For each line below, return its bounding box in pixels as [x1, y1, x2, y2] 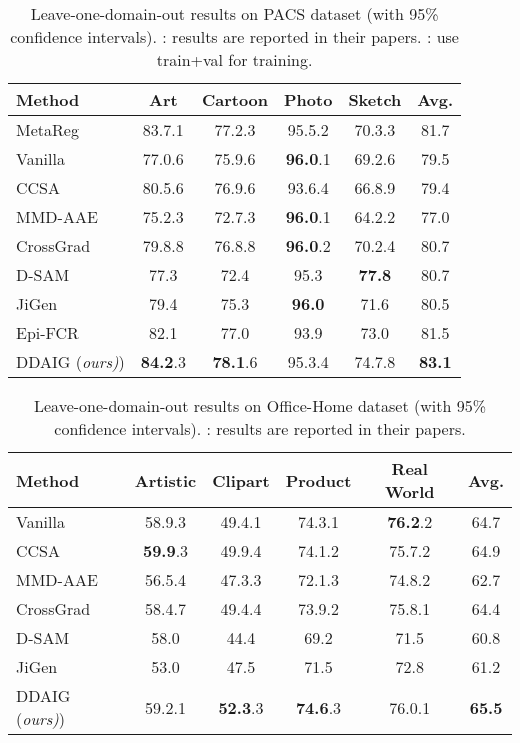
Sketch [348, 88, 402, 111]
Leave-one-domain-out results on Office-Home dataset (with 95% [33, 394, 487, 417]
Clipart [212, 468, 270, 492]
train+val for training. [156, 48, 313, 71]
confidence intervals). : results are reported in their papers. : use [10, 25, 459, 48]
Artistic [134, 468, 197, 492]
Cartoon [201, 88, 269, 111]
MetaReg [16, 118, 79, 141]
